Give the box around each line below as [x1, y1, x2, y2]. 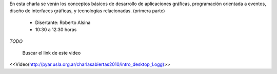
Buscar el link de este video [22, 50, 81, 56]
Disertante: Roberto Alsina [35, 19, 91, 26]
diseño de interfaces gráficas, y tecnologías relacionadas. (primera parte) [9, 8, 165, 14]
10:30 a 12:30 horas [35, 27, 77, 33]
